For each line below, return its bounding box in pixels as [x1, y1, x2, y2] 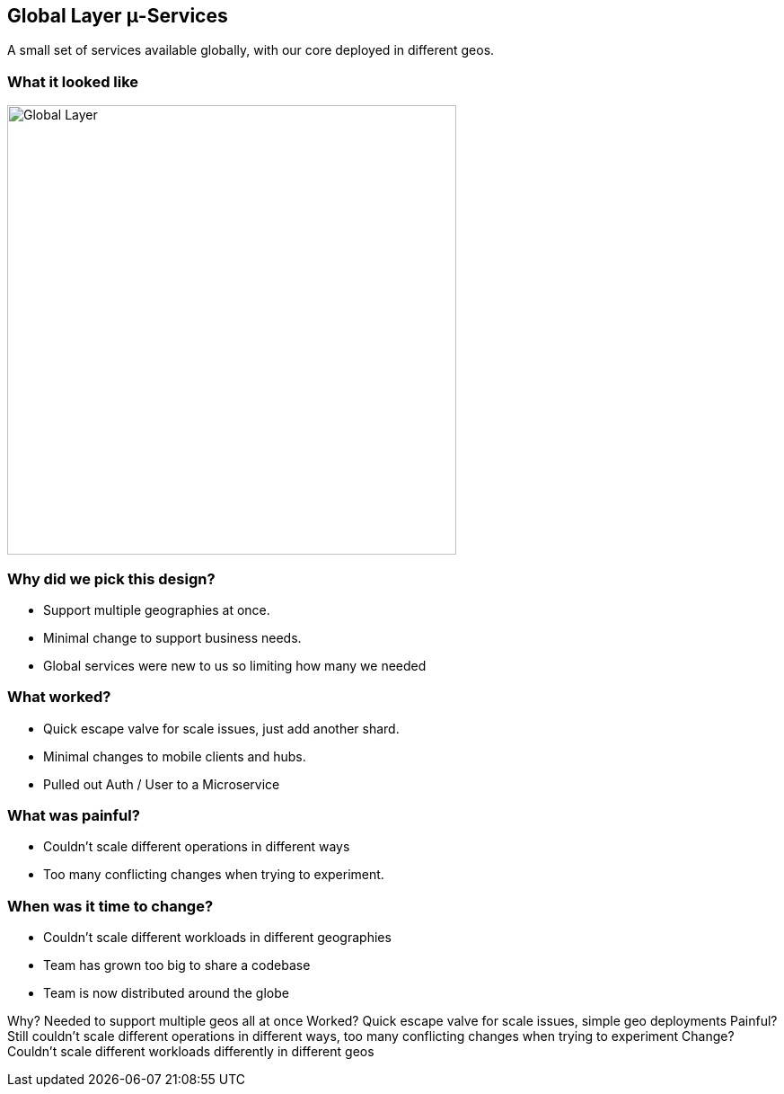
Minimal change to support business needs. [43, 629, 302, 645]
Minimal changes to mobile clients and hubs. [43, 748, 306, 764]
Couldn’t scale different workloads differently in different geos [7, 1044, 374, 1060]
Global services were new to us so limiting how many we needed [43, 657, 427, 673]
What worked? [7, 688, 111, 707]
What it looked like [7, 72, 139, 91]
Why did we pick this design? [7, 569, 216, 588]
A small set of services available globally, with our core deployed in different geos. [7, 42, 495, 58]
